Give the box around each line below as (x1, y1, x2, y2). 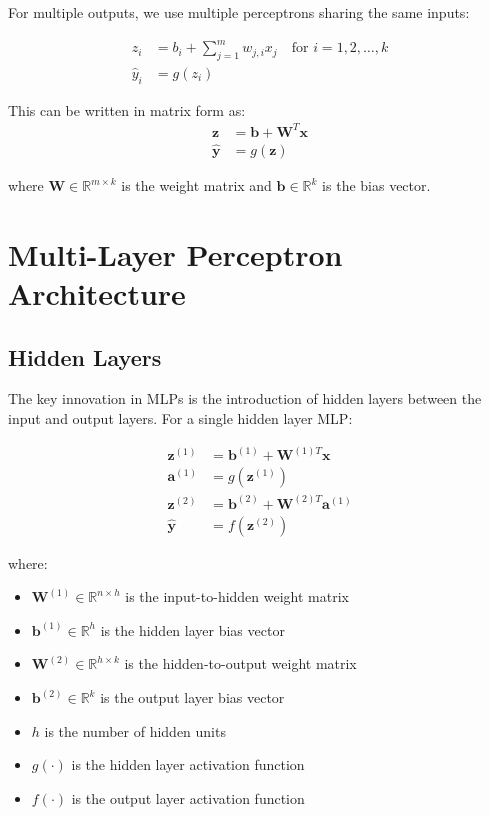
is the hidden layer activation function (71, 754, 305, 775)
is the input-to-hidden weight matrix (125, 586, 349, 607)
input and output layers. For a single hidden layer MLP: (8, 408, 353, 429)
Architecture (8, 273, 186, 314)
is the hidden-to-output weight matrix (124, 653, 357, 674)
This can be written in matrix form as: (8, 99, 246, 120)
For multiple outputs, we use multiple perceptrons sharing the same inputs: (8, 2, 470, 22)
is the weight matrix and (121, 175, 272, 196)
